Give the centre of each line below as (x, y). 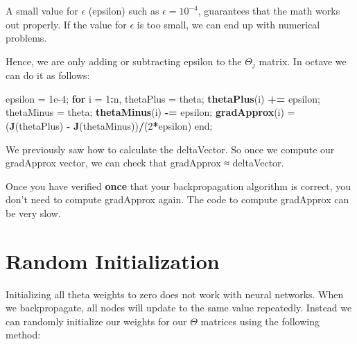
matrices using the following (260, 321)
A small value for (42, 10)
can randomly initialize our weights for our (96, 321)
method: (23, 335)
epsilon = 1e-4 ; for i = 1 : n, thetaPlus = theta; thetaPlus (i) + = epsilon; (163, 98)
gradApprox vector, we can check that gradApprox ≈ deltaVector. (145, 163)
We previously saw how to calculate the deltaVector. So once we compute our (170, 149)
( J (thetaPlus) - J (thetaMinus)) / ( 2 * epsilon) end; (109, 126)
